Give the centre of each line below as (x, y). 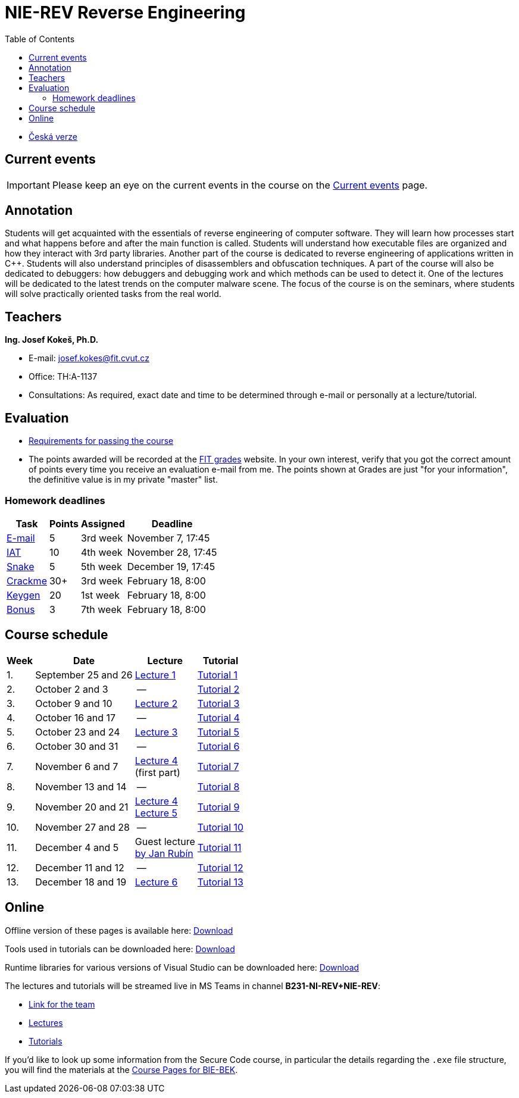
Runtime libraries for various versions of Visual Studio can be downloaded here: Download (182, 967)
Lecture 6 (156, 882)
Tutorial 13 (220, 882)
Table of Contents (40, 39)
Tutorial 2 (218, 689)
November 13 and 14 (81, 786)
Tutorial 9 (218, 807)
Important (28, 185)
